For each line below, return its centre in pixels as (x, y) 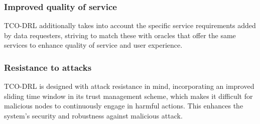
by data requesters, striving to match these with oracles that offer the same (120, 35)
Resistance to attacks (48, 67)
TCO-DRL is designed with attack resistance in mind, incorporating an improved (129, 86)
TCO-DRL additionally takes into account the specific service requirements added (130, 25)
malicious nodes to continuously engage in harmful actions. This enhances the (124, 106)
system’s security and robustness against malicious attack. (93, 115)
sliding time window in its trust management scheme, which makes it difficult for (128, 96)
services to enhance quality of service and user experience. (93, 45)
